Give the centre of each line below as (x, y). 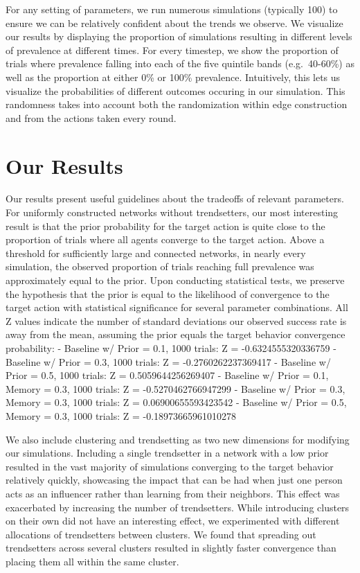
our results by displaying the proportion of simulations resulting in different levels (179, 36)
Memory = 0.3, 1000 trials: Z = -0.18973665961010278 (121, 415)
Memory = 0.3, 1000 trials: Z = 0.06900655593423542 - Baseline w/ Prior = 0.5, (176, 402)
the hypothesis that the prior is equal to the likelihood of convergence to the (168, 293)
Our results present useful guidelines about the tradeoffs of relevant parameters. (175, 199)
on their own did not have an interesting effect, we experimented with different (173, 521)
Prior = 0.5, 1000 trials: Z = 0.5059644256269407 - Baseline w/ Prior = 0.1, (167, 375)
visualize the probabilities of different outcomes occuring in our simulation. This (175, 90)
